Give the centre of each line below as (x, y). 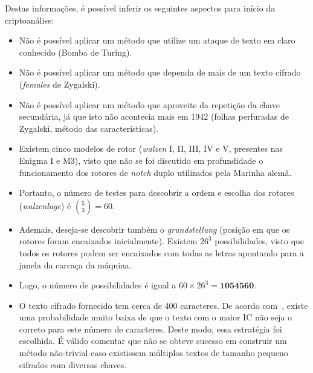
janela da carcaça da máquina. (75, 264)
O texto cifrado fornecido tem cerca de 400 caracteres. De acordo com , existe (163, 305)
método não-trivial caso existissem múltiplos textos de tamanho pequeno (153, 353)
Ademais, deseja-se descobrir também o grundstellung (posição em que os (154, 229)
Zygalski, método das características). (89, 128)
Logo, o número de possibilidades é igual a (98, 285)
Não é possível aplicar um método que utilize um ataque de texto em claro (157, 40)
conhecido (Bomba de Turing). (76, 52)
